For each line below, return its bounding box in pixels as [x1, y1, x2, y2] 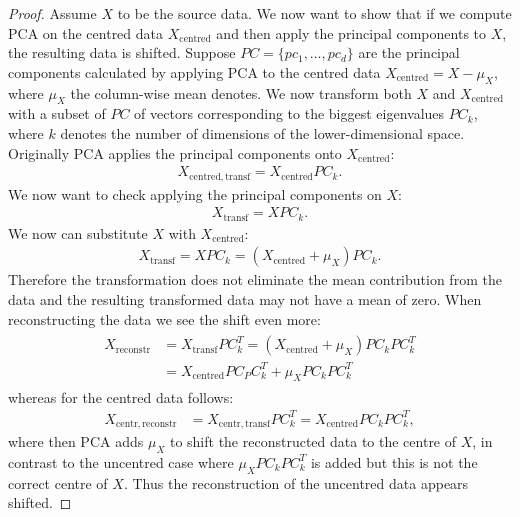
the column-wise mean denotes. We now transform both [70, 82, 412, 103]
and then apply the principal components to [216, 22, 487, 43]
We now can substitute [8, 222, 148, 243]
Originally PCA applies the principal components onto [8, 142, 342, 163]
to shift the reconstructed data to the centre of [169, 431, 457, 452]
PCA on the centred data [8, 22, 164, 43]
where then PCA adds [8, 431, 144, 452]
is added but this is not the [310, 451, 478, 472]
